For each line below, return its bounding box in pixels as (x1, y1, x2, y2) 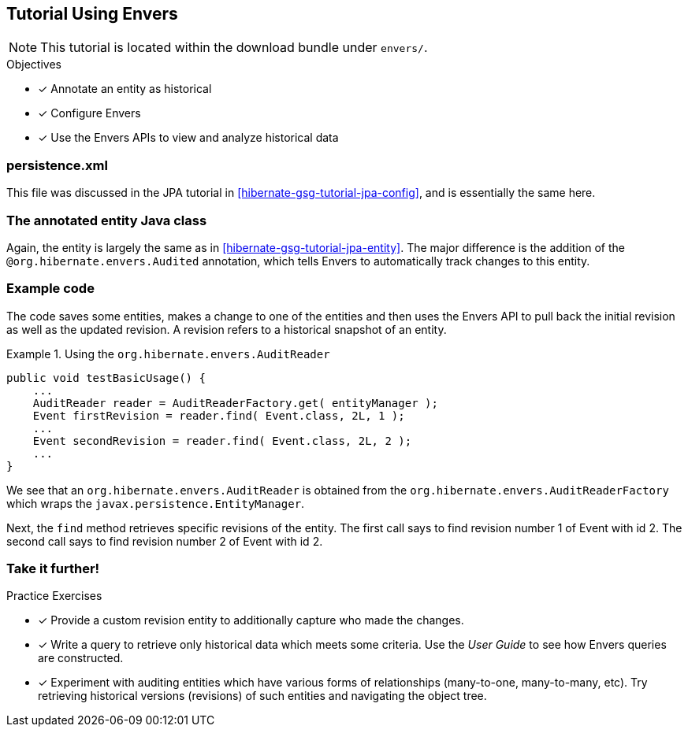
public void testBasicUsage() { (6, 371, 206, 384)
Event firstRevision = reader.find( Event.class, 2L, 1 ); (32, 409, 405, 422)
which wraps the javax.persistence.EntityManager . (6, 496, 305, 510)
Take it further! (6, 561, 100, 577)
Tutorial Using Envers (6, 4, 178, 24)
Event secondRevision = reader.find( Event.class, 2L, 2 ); (32, 434, 412, 447)
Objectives (6, 57, 61, 72)
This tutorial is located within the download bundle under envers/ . (40, 39, 428, 56)
